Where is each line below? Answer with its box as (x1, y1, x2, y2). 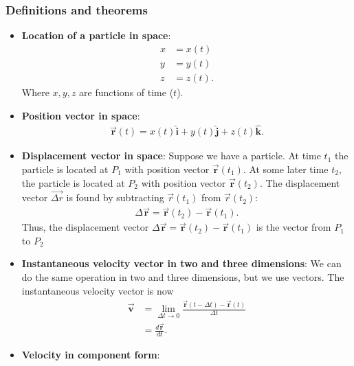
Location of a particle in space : (21, 28, 171, 43)
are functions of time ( (79, 84, 174, 99)
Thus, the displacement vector (21, 220, 149, 234)
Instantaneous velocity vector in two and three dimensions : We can (21, 256, 342, 271)
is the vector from (256, 220, 331, 234)
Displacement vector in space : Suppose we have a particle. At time (21, 148, 321, 163)
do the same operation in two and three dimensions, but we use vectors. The (21, 269, 344, 284)
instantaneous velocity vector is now (21, 283, 174, 297)
